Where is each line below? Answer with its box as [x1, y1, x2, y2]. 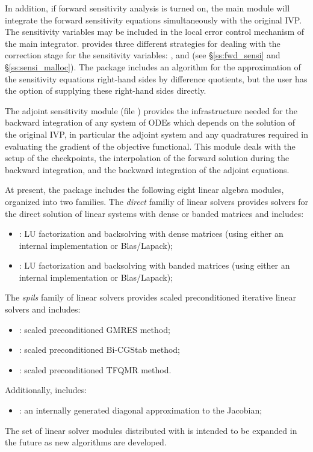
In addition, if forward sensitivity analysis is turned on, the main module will [5, 2, 290, 14]
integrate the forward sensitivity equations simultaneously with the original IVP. [5, 13, 302, 26]
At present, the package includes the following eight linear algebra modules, [5, 183, 284, 196]
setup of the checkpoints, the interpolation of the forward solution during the [5, 151, 290, 164]
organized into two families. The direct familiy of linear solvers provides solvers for [5, 195, 308, 207]
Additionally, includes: [5, 383, 87, 396]
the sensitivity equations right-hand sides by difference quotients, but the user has [5, 72, 308, 85]
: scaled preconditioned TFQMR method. [19, 363, 172, 376]
